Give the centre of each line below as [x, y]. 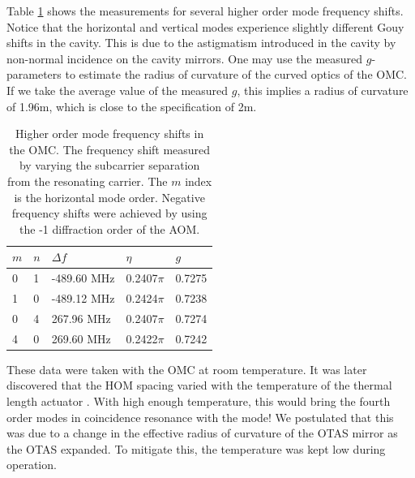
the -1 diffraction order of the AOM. [110, 228]
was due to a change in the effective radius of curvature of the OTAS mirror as [202, 433]
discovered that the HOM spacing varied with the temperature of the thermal [199, 385]
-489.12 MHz [83, 298]
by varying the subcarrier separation [109, 165]
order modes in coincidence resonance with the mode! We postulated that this [200, 417]
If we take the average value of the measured [118, 90]
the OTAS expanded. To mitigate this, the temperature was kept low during [196, 448]
